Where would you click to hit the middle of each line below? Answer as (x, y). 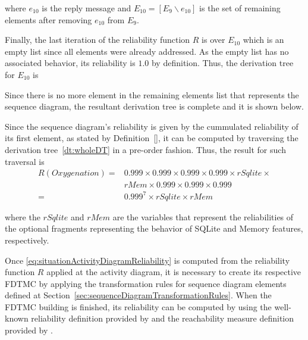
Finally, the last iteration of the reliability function (98, 40)
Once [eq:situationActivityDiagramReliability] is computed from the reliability (147, 260)
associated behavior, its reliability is (70, 63)
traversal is (25, 161)
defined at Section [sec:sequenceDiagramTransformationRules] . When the (138, 295)
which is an (263, 40)
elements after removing (48, 19)
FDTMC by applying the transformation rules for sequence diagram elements (146, 283)
